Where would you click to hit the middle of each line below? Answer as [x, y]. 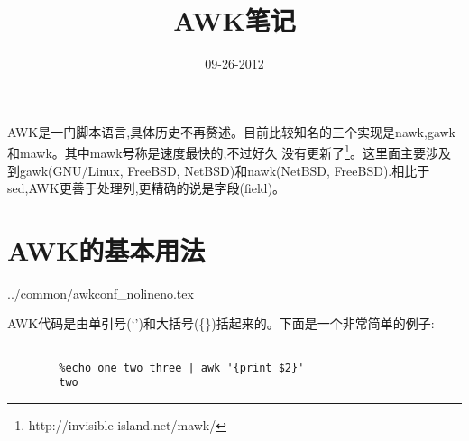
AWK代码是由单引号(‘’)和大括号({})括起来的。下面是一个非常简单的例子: [221, 323]
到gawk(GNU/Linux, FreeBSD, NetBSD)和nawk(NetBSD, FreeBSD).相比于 [219, 170]
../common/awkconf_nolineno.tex [101, 293]
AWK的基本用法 [106, 249]
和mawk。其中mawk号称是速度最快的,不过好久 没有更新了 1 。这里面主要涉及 [229, 151]
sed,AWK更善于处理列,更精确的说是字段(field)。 [147, 188]
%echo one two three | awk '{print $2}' [182, 367]
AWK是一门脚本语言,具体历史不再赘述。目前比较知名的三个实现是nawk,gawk [232, 131]
